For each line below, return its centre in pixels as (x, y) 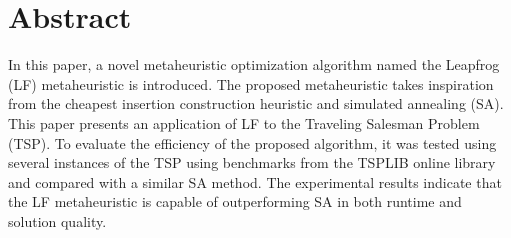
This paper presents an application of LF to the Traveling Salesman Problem (244, 122)
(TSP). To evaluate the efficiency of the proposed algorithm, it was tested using (252, 142)
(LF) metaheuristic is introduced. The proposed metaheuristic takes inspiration (251, 83)
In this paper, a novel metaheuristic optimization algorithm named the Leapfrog (254, 64)
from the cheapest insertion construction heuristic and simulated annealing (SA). (256, 103)
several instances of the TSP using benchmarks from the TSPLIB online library (252, 162)
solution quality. (57, 220)
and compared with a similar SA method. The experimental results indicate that (255, 181)
